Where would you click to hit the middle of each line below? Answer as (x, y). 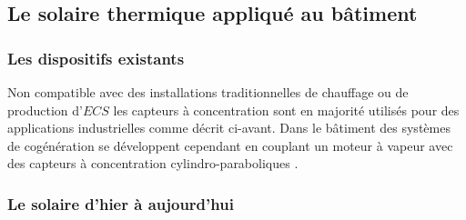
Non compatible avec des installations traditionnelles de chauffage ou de (208, 92)
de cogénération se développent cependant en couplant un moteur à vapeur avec (230, 145)
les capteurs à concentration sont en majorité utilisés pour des (286, 110)
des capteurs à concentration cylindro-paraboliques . (153, 163)
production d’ (45, 110)
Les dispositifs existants (96, 58)
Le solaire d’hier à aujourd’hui (121, 203)
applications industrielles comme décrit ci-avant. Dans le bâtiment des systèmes (229, 128)
